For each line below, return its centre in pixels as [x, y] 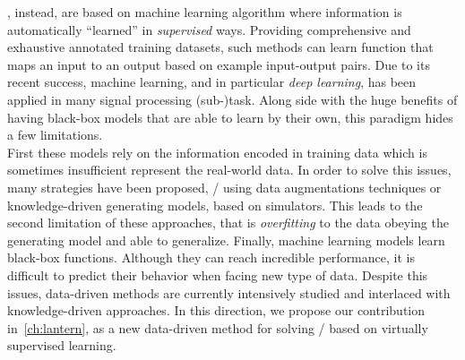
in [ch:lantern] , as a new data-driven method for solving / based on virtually [218, 327]
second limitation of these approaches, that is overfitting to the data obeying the [228, 223]
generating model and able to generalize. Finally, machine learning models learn [226, 240]
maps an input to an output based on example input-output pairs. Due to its [219, 64]
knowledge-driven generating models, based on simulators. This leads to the [215, 205]
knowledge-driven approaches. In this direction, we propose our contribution [216, 310]
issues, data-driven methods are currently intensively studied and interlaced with [229, 292]
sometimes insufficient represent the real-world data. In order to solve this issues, [229, 170]
